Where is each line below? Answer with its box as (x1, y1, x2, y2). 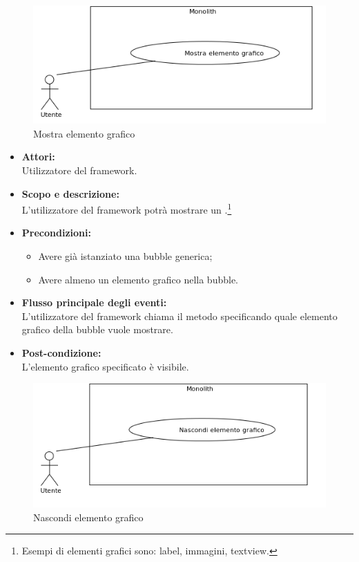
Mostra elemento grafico (33, 126, 135, 140)
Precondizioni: (21, 225, 91, 240)
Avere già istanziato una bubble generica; (38, 249, 213, 263)
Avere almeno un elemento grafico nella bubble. (38, 272, 239, 286)
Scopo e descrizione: (21, 186, 119, 200)
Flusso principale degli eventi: (21, 295, 167, 310)
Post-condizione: (21, 346, 101, 360)
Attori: (21, 149, 55, 164)
